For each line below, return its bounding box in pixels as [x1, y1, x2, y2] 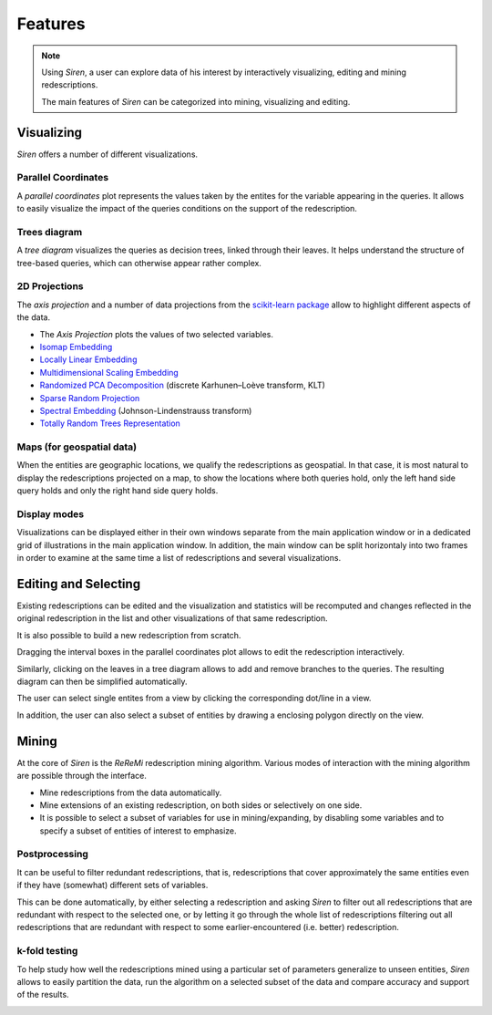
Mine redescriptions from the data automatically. [39, 787, 222, 798]
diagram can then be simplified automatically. [16, 676, 188, 688]
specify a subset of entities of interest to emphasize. [39, 825, 237, 836]
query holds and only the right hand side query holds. [16, 485, 219, 496]
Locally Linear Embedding [39, 354, 138, 365]
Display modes [16, 508, 85, 521]
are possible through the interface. [16, 771, 148, 782]
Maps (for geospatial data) [16, 440, 138, 453]
